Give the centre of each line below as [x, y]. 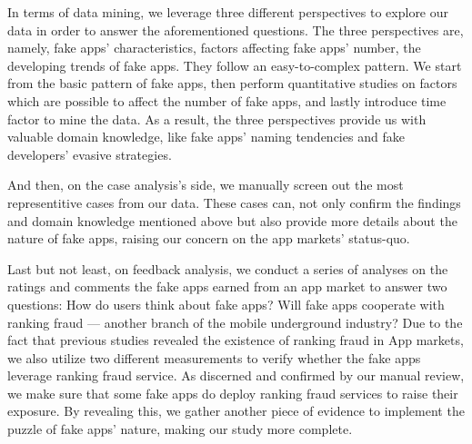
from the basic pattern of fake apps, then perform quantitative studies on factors [232, 83]
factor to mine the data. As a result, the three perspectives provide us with [217, 118]
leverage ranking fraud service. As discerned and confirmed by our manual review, [236, 375]
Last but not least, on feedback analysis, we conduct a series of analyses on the [228, 268]
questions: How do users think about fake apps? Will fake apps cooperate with [226, 304]
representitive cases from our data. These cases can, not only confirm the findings [234, 202]
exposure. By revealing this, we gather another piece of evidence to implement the [236, 411]
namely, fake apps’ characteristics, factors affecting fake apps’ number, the [214, 48]
